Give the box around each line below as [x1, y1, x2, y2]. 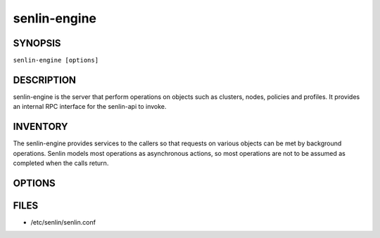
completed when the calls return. [13, 159, 109, 168]
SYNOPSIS [13, 37, 61, 49]
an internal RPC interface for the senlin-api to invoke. [13, 103, 167, 111]
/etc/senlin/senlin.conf [30, 218, 96, 226]
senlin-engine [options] [13, 56, 99, 65]
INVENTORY [13, 121, 68, 133]
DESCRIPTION [13, 74, 77, 86]
